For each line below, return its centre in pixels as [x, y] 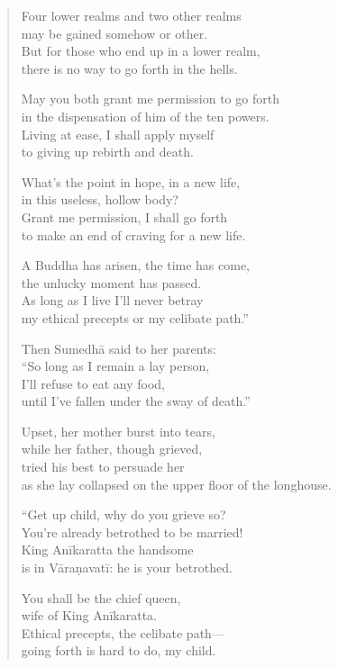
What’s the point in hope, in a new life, [131, 181]
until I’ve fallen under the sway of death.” [136, 401]
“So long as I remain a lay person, [115, 366]
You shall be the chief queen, [101, 597]
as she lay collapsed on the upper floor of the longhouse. [176, 484]
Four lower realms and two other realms [131, 15]
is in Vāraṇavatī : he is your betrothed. [127, 568]
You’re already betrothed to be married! [132, 532]
